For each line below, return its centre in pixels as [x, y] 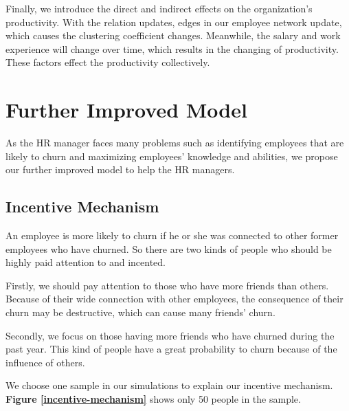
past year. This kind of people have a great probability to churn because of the [171, 349]
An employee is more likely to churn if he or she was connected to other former [172, 235]
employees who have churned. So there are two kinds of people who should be [169, 248]
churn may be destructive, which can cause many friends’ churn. [140, 312]
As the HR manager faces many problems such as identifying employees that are [175, 143]
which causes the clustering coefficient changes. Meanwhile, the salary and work [173, 35]
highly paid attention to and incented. [86, 262]
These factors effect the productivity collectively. [108, 62]
